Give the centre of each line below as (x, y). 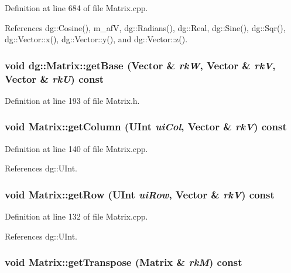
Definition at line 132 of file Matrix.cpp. (76, 216)
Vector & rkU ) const (54, 78)
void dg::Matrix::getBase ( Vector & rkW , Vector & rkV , (140, 65)
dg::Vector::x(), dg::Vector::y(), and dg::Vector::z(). (96, 39)
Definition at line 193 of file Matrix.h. (72, 100)
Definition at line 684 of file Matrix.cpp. (76, 8)
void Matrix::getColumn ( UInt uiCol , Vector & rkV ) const (146, 127)
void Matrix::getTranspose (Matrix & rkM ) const (124, 262)
